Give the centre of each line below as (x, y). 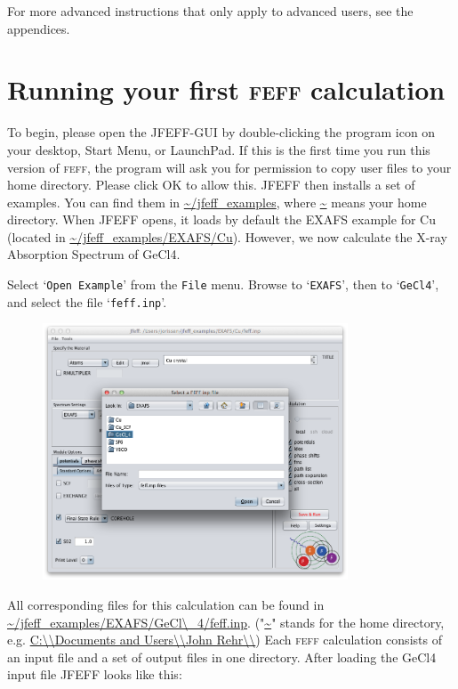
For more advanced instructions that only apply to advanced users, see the (210, 11)
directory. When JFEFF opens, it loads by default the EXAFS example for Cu (221, 219)
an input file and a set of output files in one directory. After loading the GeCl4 (222, 657)
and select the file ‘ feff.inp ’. (87, 301)
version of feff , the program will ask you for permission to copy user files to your (229, 167)
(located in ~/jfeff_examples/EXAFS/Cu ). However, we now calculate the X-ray (227, 236)
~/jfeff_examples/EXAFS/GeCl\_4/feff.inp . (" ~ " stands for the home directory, (226, 622)
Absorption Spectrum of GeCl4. (94, 254)
